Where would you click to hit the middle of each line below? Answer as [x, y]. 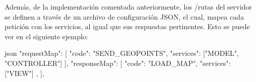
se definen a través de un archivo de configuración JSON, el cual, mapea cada [124, 16]
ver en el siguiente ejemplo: [46, 36]
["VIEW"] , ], [24, 73]
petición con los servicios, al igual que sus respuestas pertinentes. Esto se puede [127, 26]
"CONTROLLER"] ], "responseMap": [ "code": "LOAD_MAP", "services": [118, 63]
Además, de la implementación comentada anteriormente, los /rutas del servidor [128, 7]
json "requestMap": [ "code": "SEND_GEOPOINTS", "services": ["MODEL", [122, 53]
